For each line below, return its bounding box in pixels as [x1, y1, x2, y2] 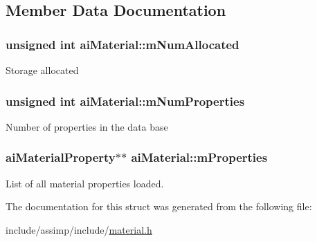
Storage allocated [6, 63, 79, 77]
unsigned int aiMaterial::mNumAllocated [6, 35, 239, 53]
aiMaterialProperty [6, 149, 116, 166]
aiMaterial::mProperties [131, 149, 268, 166]
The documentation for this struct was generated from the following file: [6, 199, 312, 214]
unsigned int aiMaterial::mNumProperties [6, 92, 245, 109]
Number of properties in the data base [6, 119, 168, 133]
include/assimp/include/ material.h [6, 222, 152, 236]
